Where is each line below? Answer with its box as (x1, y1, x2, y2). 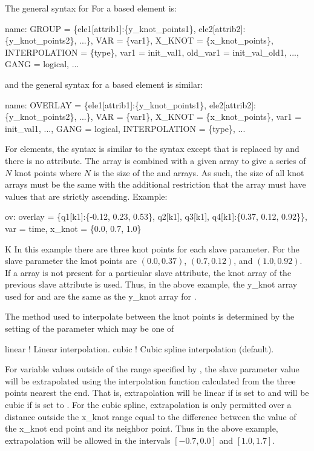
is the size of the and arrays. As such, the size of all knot (93, 166, 304, 179)
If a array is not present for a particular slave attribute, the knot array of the (5, 266, 292, 278)
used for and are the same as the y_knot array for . (5, 289, 197, 302)
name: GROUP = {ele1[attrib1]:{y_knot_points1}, (5, 22, 196, 35)
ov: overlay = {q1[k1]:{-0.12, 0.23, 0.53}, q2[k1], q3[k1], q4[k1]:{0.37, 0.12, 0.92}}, (5, 210, 307, 223)
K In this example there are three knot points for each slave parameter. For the (5, 242, 299, 255)
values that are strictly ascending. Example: (5, 189, 168, 202)
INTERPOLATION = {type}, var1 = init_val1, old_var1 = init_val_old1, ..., (5, 45, 299, 58)
